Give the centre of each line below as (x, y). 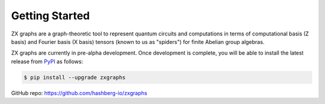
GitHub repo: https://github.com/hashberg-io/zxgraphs (79, 93)
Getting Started (51, 16)
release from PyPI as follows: (47, 61)
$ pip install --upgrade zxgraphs (75, 77)
